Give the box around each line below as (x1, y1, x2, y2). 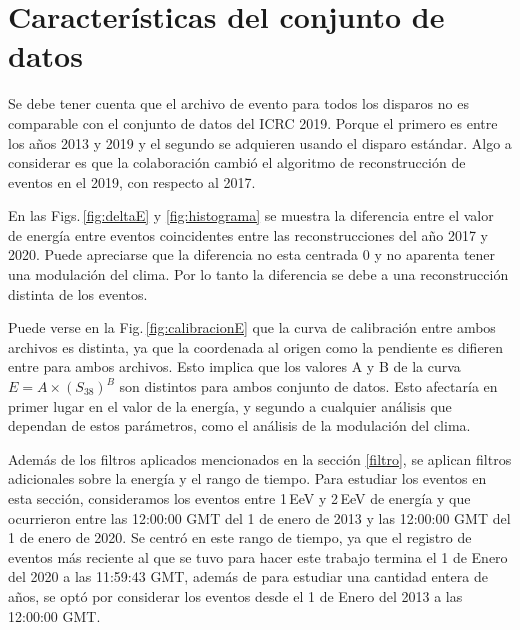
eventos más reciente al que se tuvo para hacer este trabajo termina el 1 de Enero (8, 546, 508, 567)
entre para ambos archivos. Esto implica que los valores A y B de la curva (8, 356, 461, 377)
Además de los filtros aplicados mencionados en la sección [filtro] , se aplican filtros (8, 448, 512, 469)
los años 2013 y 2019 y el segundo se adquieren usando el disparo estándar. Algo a (8, 132, 512, 153)
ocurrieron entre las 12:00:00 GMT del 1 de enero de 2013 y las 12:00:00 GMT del (8, 507, 511, 528)
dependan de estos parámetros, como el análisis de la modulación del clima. (8, 415, 471, 436)
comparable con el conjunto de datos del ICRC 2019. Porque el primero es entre (8, 112, 498, 133)
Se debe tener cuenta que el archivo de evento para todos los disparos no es (8, 93, 469, 114)
